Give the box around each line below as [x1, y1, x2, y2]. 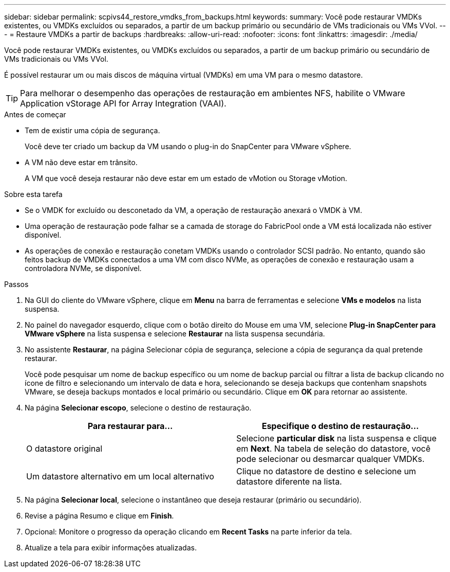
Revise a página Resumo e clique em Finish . [25, 511, 174, 520]
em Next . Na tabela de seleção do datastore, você [236, 443, 431, 454]
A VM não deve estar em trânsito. [25, 158, 138, 167]
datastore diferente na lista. [236, 476, 342, 487]
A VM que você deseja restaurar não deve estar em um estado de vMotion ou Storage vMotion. [25, 174, 347, 183]
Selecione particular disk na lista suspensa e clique [236, 433, 437, 443]
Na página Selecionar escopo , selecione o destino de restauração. [25, 403, 252, 412]
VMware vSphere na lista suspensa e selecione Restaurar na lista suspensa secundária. [25, 329, 325, 338]
